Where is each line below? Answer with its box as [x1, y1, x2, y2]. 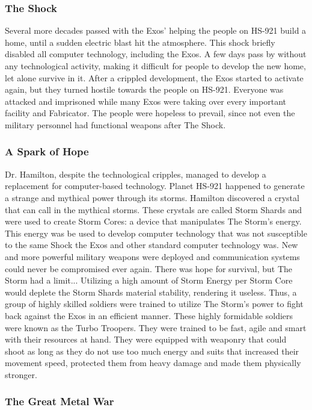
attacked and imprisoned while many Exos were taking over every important [5, 95, 286, 107]
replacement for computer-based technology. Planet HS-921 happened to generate [5, 179, 305, 192]
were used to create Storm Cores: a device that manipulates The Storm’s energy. [5, 215, 302, 228]
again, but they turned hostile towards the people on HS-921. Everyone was [5, 83, 284, 96]
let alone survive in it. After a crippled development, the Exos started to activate [5, 71, 304, 84]
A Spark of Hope [5, 144, 89, 159]
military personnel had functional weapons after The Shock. [5, 118, 226, 131]
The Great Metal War [5, 394, 114, 409]
